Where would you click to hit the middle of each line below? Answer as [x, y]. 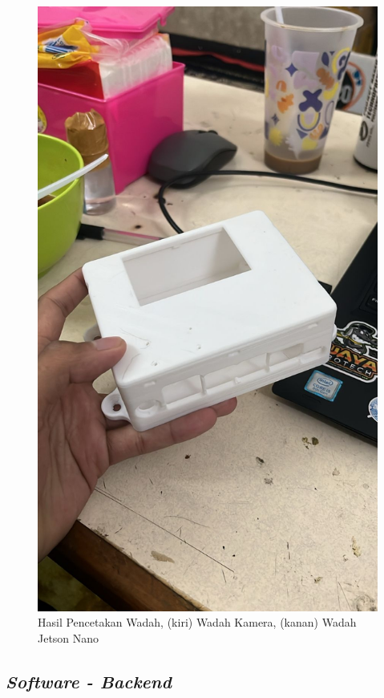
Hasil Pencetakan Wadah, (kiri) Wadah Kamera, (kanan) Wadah [197, 622]
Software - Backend [89, 681]
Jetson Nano [69, 637]
